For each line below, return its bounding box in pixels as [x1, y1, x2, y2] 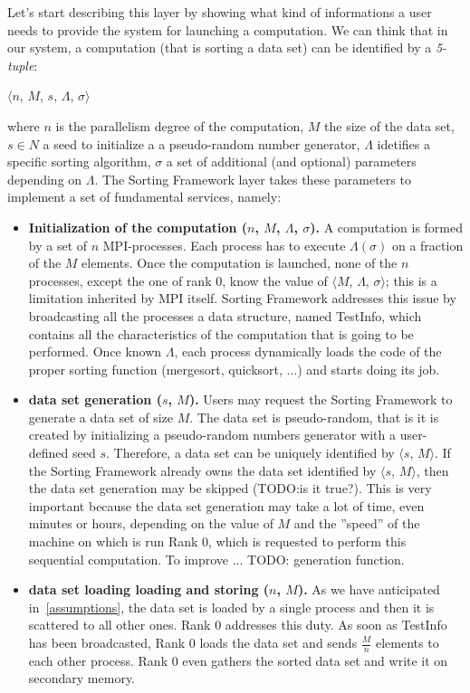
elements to [376, 633, 439, 651]
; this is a [385, 271, 437, 290]
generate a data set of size [28, 407, 174, 426]
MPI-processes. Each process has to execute [102, 235, 346, 254]
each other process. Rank [28, 650, 168, 669]
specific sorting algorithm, [7, 152, 151, 171]
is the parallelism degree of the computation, [55, 116, 304, 135]
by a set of [28, 235, 88, 254]
